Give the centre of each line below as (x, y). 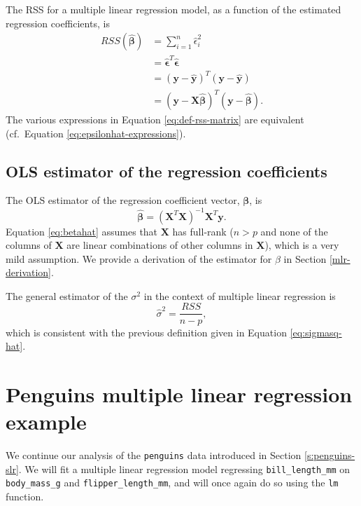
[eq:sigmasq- (316, 332)
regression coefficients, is (58, 23)
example (46, 422)
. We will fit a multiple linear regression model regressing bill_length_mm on (184, 469)
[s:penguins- (330, 455)
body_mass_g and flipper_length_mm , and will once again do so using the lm (172, 483)
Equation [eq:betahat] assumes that (82, 231)
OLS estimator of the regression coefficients (167, 171)
